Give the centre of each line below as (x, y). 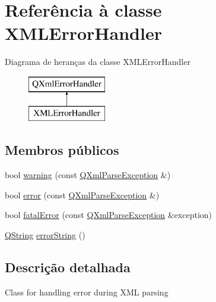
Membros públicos (62, 150)
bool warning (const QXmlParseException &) (88, 175)
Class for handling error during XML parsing (87, 292)
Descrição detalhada (68, 267)
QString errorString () (45, 235)
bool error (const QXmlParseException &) (82, 194)
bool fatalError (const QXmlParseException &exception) (109, 215)
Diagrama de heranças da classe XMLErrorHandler (98, 62)
